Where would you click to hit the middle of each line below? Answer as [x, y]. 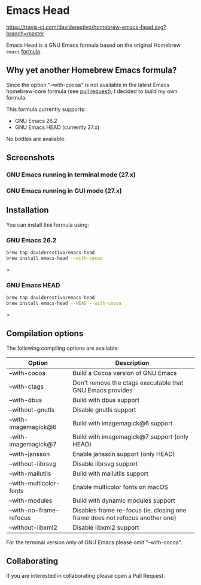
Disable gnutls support [104, 410]
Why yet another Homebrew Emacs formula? [92, 70]
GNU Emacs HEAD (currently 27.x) [57, 127]
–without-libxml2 [33, 527]
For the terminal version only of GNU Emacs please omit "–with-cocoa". [94, 542]
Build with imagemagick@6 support [123, 423]
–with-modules [31, 500]
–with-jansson [30, 454]
